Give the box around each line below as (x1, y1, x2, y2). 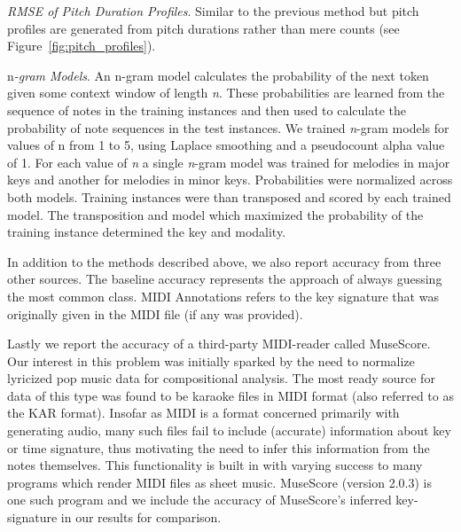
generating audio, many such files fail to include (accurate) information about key (7, 421, 451, 440)
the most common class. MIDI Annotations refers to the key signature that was (7, 286, 439, 305)
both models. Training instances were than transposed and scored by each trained (7, 187, 451, 206)
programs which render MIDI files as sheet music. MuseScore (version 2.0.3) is (7, 473, 432, 491)
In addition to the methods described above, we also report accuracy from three (7, 252, 441, 270)
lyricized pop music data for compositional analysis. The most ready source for (7, 369, 435, 387)
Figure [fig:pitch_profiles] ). (7, 36, 156, 55)
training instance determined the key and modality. (7, 223, 286, 241)
